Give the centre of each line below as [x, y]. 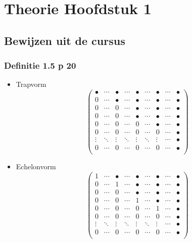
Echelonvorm [36, 166]
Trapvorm [31, 84]
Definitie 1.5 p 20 [40, 65]
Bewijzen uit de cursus [65, 40]
